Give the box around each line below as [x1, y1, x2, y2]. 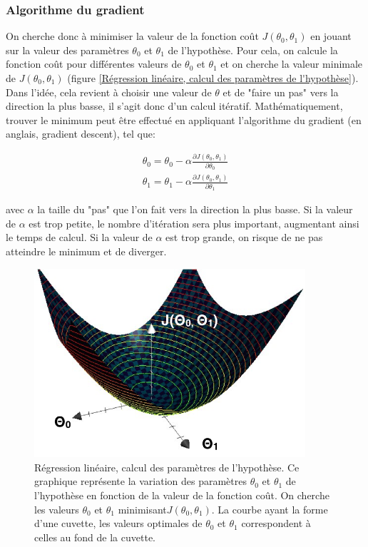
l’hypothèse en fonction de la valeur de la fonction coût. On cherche [34, 487, 329, 502]
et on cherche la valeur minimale [220, 56, 363, 71]
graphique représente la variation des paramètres [34, 474, 247, 489]
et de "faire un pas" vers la [223, 84, 339, 99]
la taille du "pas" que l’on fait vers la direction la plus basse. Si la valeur [37, 202, 353, 217]
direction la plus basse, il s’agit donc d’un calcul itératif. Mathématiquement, [6, 98, 343, 113]
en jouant [310, 29, 352, 44]
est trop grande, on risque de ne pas [165, 230, 323, 245]
